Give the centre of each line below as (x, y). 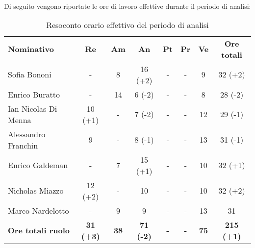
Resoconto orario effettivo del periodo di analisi (127, 25)
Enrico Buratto (34, 94)
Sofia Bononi (30, 74)
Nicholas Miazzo (36, 191)
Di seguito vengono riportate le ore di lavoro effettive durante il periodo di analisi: (127, 6)
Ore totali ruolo (39, 230)
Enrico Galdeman (38, 165)
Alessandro (27, 134)
